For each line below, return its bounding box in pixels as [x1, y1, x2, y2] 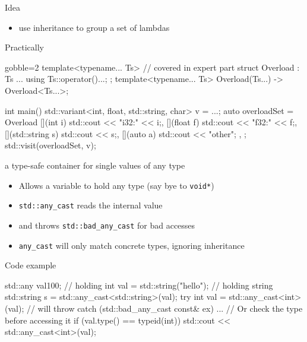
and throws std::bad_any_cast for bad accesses [18, 218, 195, 231]
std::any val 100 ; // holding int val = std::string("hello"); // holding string [5, 278, 273, 291]
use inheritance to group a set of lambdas [18, 21, 170, 33]
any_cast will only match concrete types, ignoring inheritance [18, 239, 245, 251]
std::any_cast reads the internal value [18, 199, 163, 211]
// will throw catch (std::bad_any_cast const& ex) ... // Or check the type [26, 302, 303, 314]
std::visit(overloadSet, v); [5, 139, 96, 151]
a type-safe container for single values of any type [5, 159, 185, 171]
